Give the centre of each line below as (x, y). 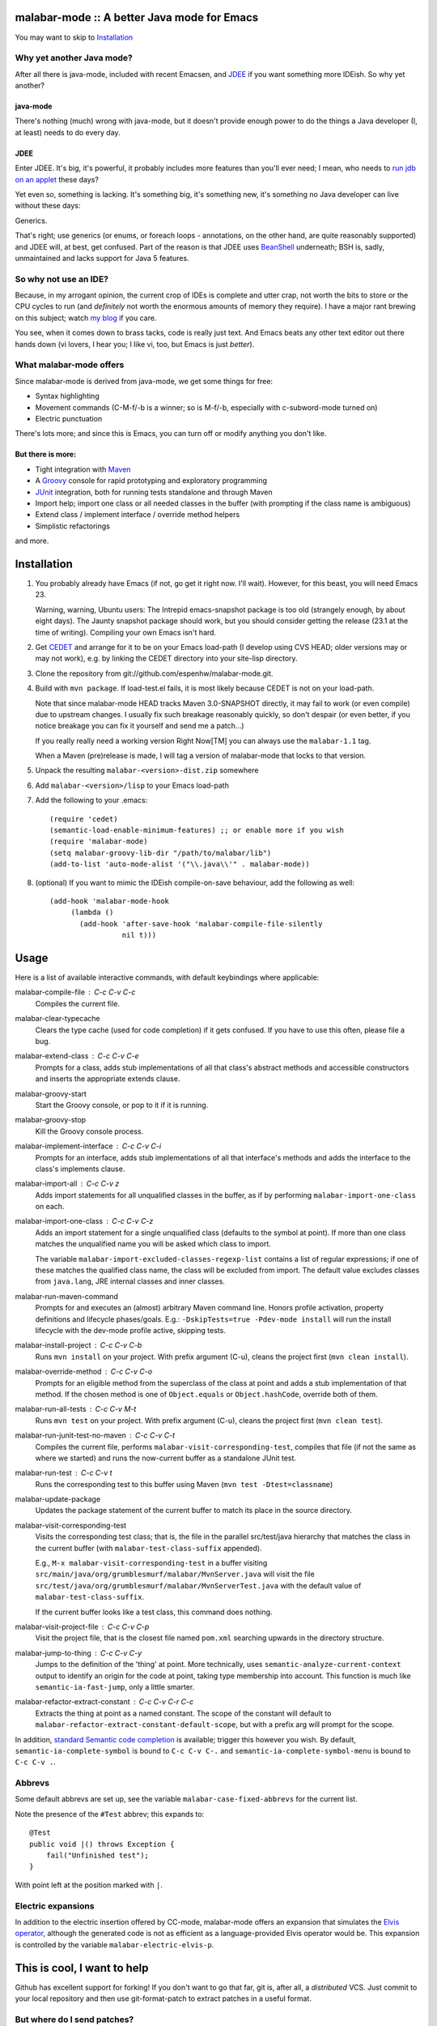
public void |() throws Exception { (102, 1844)
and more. (32, 541)
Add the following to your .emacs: (91, 800)
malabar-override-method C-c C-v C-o (84, 1372)
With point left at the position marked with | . (89, 1885)
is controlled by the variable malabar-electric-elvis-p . (115, 1944)
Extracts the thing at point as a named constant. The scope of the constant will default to (183, 1713)
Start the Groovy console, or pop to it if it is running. (122, 1105)
